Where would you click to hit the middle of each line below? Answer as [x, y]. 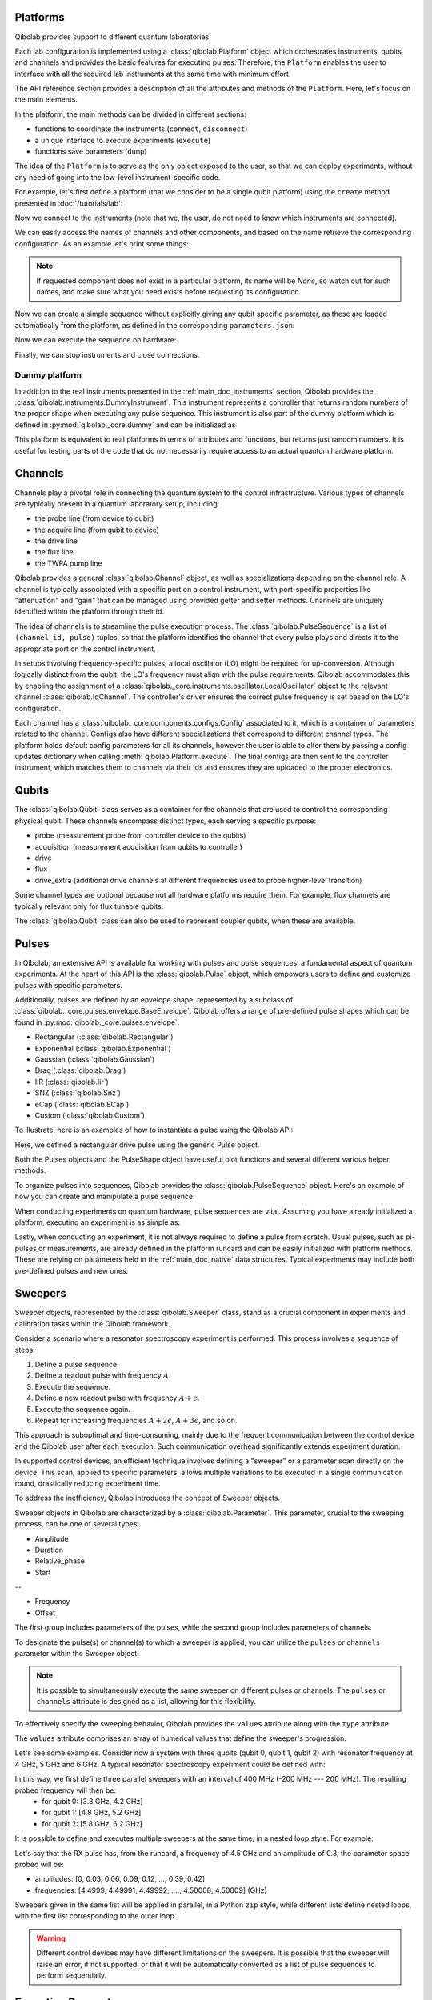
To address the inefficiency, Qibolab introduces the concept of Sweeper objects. [148, 1498]
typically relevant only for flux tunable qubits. [89, 906]
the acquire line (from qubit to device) [97, 530]
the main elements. [46, 99]
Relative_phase [60, 1561]
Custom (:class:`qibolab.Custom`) [90, 1115]
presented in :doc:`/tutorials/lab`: [69, 203]
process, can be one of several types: [77, 1524]
